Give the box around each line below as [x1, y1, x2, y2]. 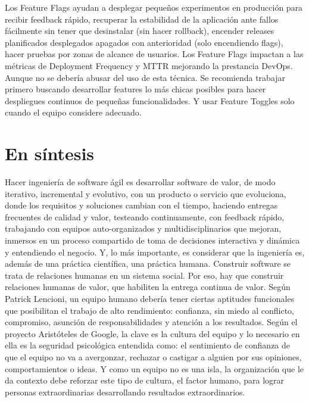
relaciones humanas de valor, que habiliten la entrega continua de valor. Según [5, 281, 291, 293]
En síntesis [5, 141, 95, 166]
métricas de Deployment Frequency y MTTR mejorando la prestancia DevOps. [5, 59, 293, 71]
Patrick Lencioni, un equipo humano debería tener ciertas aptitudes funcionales [5, 292, 295, 304]
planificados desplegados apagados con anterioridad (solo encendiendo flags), [5, 36, 283, 48]
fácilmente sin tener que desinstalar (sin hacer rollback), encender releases [5, 24, 274, 37]
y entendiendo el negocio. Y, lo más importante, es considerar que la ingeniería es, [5, 245, 305, 258]
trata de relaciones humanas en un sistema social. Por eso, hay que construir [5, 269, 284, 281]
